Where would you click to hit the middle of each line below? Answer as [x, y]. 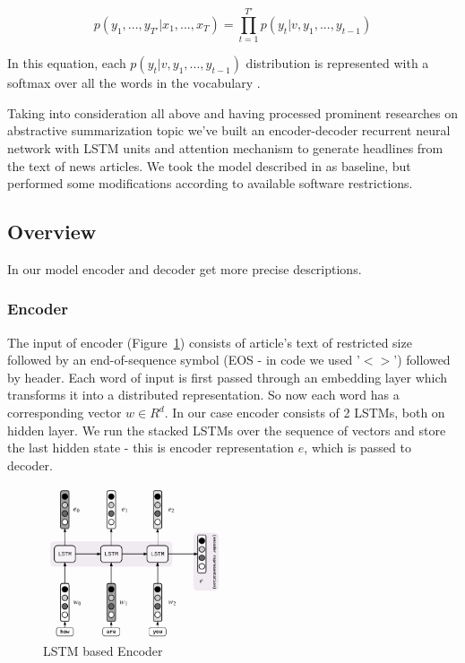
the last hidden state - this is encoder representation [151, 448]
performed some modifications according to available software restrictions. [210, 183]
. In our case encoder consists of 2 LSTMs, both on [305, 413]
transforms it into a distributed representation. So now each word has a [203, 395]
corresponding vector [65, 413]
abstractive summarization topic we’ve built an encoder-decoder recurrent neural [229, 130]
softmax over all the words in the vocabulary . [134, 83]
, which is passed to [357, 448]
